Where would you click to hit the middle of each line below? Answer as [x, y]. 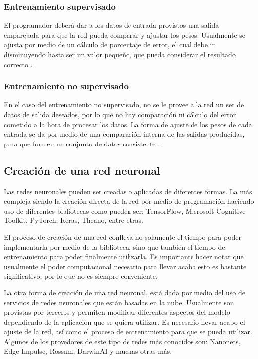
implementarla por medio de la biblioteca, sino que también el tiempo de [115, 247]
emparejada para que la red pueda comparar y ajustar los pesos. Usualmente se [125, 35]
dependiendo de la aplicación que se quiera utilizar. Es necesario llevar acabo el [125, 322]
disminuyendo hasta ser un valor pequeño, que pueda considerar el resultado [120, 54]
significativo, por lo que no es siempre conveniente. [81, 276]
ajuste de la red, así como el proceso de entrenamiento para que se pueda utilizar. [128, 331]
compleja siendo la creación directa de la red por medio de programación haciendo [129, 201]
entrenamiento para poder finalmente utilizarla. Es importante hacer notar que [124, 256]
